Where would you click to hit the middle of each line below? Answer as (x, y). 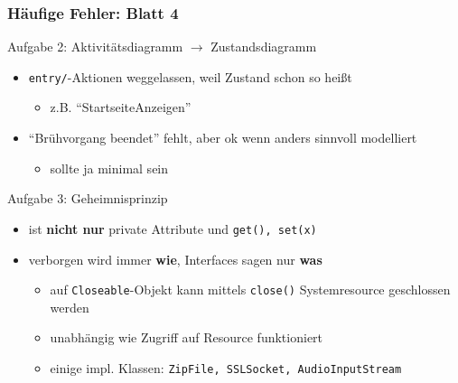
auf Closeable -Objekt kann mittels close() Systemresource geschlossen (250, 290)
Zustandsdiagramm (264, 47)
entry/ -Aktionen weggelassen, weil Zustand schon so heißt (190, 76)
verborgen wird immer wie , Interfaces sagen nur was (175, 259)
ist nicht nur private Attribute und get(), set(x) (173, 228)
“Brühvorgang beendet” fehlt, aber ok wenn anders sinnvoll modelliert (223, 138)
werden (70, 307)
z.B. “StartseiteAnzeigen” (121, 107)
